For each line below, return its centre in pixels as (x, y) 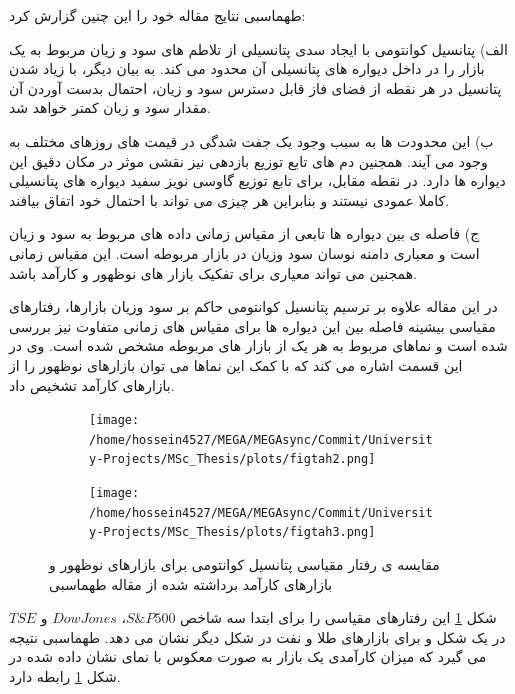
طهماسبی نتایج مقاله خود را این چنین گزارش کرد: (157, 15)
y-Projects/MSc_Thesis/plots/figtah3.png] (232, 532)
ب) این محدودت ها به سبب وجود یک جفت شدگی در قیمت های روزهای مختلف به (251, 140)
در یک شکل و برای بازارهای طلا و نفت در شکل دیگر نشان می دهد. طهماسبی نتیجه (257, 636)
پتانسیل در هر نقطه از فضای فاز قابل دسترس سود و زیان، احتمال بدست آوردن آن (255, 87)
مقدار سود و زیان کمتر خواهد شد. (110, 107)
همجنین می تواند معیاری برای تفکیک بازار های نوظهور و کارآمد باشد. (213, 272)
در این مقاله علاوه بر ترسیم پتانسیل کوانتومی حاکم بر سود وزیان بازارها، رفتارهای (253, 306)
